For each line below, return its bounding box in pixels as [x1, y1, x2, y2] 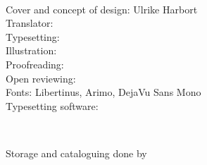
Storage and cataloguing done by [6, 145, 147, 160]
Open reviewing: [6, 71, 76, 85]
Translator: [6, 16, 54, 30]
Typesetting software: [6, 98, 99, 113]
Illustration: [6, 43, 57, 58]
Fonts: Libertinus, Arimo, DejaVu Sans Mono [6, 85, 201, 99]
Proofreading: [6, 56, 64, 71]
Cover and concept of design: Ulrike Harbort [6, 1, 198, 16]
